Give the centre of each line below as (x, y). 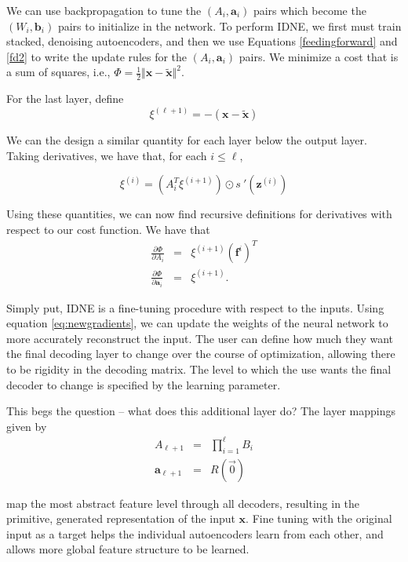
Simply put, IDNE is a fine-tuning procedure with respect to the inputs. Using (195, 307)
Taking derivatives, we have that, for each (107, 155)
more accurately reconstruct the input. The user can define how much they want (200, 338)
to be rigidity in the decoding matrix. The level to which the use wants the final (199, 369)
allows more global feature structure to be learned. (128, 549)
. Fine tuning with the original (319, 518)
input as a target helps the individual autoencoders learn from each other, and (195, 533)
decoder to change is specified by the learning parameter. (144, 384)
